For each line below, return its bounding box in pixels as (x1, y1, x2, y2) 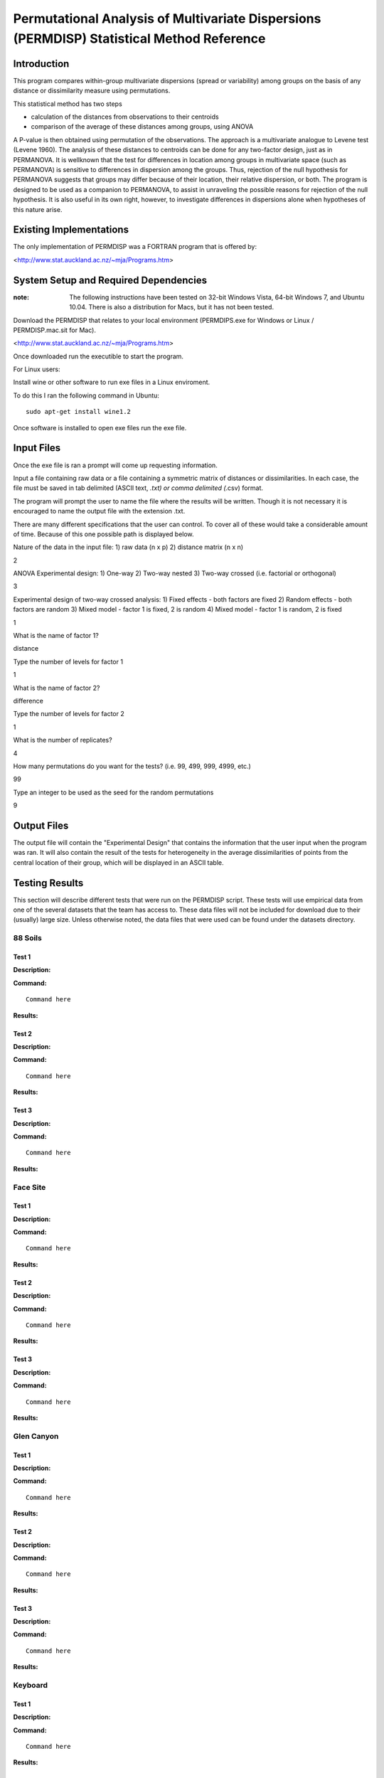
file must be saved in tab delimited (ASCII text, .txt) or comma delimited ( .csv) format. (13, 484, 263, 492)
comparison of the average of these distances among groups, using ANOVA (31, 122, 254, 131)
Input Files (13, 442, 60, 454)
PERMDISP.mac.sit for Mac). (13, 326, 96, 334)
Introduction (13, 58, 70, 70)
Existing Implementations (13, 224, 129, 236)
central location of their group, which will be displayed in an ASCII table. (13, 858, 224, 867)
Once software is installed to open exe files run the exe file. (13, 423, 187, 432)
